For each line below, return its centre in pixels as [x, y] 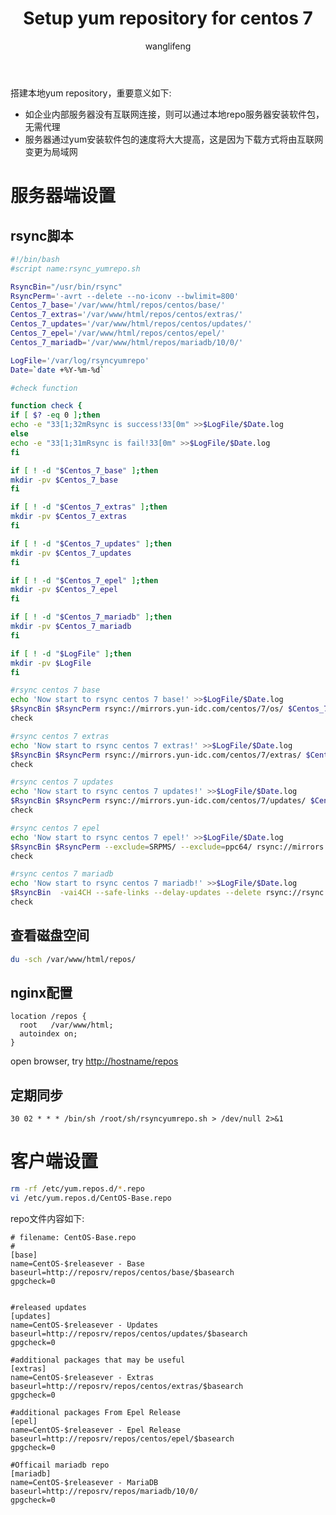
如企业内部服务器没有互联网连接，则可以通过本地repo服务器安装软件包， [174, 114]
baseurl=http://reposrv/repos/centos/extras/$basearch [127, 1386]
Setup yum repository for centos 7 [168, 18]
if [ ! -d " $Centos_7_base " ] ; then [84, 470]
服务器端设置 [63, 196]
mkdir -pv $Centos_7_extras [69, 517]
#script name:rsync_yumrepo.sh [75, 268]
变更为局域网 [51, 151]
